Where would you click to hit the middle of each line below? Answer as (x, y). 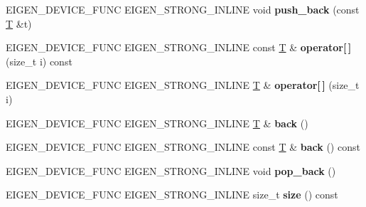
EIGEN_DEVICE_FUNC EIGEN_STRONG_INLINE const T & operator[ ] (179, 47)
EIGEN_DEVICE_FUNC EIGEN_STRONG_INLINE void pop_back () (171, 170)
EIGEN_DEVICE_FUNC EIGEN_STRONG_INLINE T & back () (157, 123)
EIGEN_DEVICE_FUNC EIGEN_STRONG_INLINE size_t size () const (172, 195)
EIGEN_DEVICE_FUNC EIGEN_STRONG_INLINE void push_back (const (183, 9)
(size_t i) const (39, 61)
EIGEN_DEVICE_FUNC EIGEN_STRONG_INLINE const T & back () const (183, 147)
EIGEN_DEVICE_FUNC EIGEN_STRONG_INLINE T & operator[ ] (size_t (183, 85)
